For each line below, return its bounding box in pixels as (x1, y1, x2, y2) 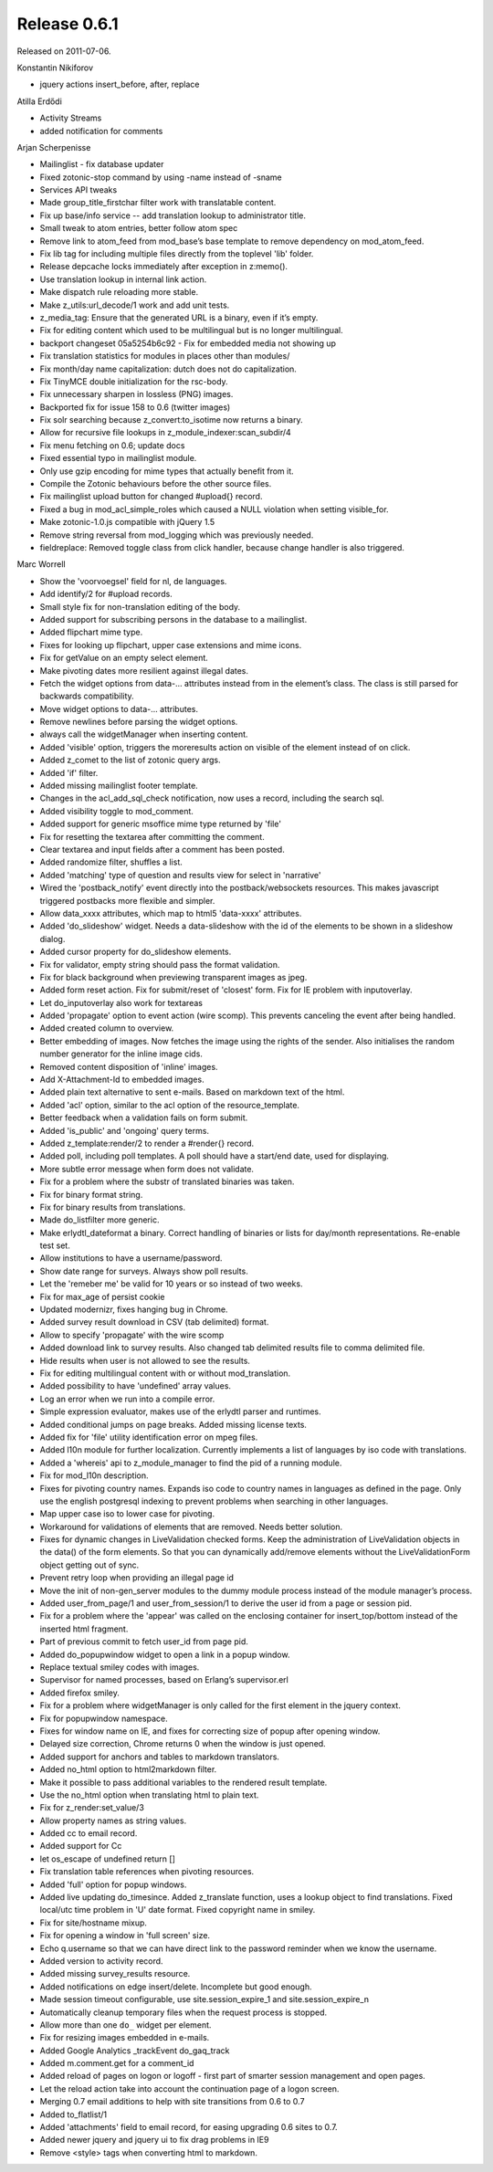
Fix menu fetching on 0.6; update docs (39, 439, 185, 451)
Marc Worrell (16, 559, 66, 570)
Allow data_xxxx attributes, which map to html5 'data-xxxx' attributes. (39, 908, 302, 918)
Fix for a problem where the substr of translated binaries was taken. (39, 1176, 295, 1187)
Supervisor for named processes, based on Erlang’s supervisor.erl (39, 1674, 289, 1685)
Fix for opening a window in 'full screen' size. (39, 1930, 210, 1941)
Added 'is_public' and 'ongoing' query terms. (39, 1125, 210, 1136)
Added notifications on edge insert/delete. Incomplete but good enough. (39, 1981, 312, 1992)
